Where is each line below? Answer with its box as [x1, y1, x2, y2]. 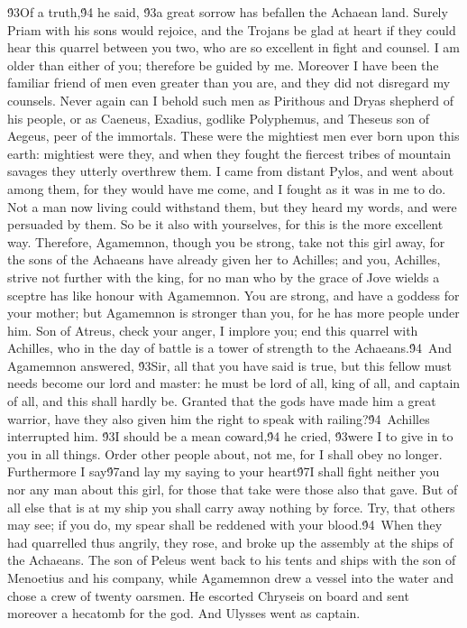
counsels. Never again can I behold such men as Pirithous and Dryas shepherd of [7, 90, 453, 109]
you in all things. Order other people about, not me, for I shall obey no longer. [7, 444, 443, 463]
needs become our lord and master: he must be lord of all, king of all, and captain [7, 374, 461, 392]
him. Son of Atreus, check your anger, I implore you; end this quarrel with [7, 320, 418, 339]
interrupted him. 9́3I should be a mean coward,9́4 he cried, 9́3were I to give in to [7, 427, 453, 446]
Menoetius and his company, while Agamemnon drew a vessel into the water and [7, 568, 454, 586]
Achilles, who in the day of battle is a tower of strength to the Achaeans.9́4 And [7, 338, 453, 357]
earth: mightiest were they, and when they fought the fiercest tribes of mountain [7, 143, 451, 162]
